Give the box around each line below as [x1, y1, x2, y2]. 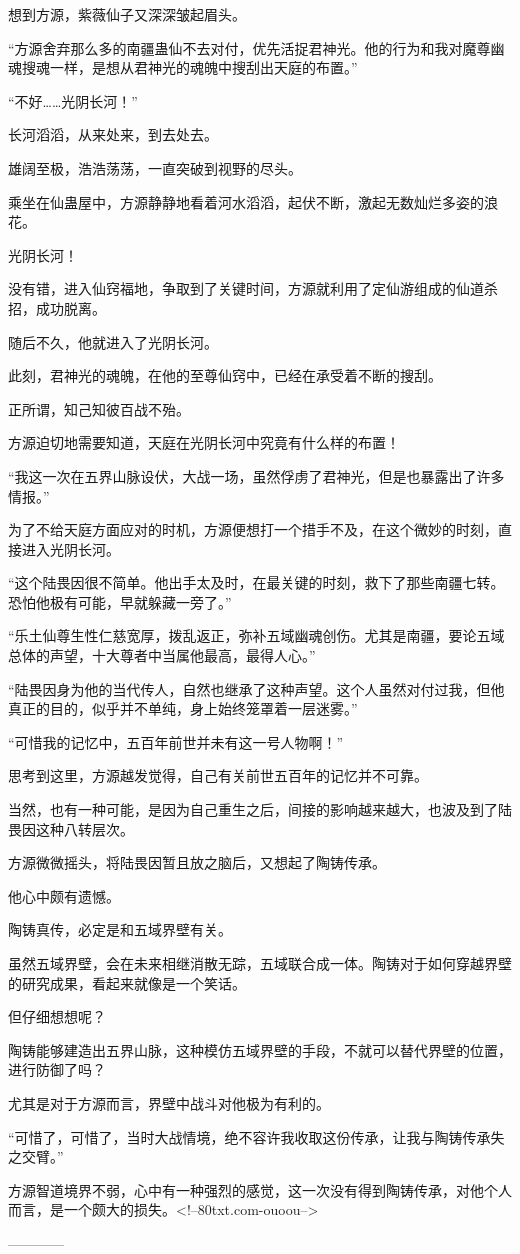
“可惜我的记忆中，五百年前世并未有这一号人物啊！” [8, 731, 344, 752]
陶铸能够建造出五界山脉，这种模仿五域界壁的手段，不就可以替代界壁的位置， [8, 1039, 512, 1060]
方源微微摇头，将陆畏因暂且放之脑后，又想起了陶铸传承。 [8, 852, 386, 873]
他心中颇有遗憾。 [8, 885, 120, 906]
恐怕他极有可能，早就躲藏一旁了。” [8, 591, 232, 612]
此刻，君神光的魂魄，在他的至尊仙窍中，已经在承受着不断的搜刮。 [8, 365, 442, 386]
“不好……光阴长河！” [8, 90, 138, 111]
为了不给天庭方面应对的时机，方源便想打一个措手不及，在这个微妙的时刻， [8, 519, 498, 540]
